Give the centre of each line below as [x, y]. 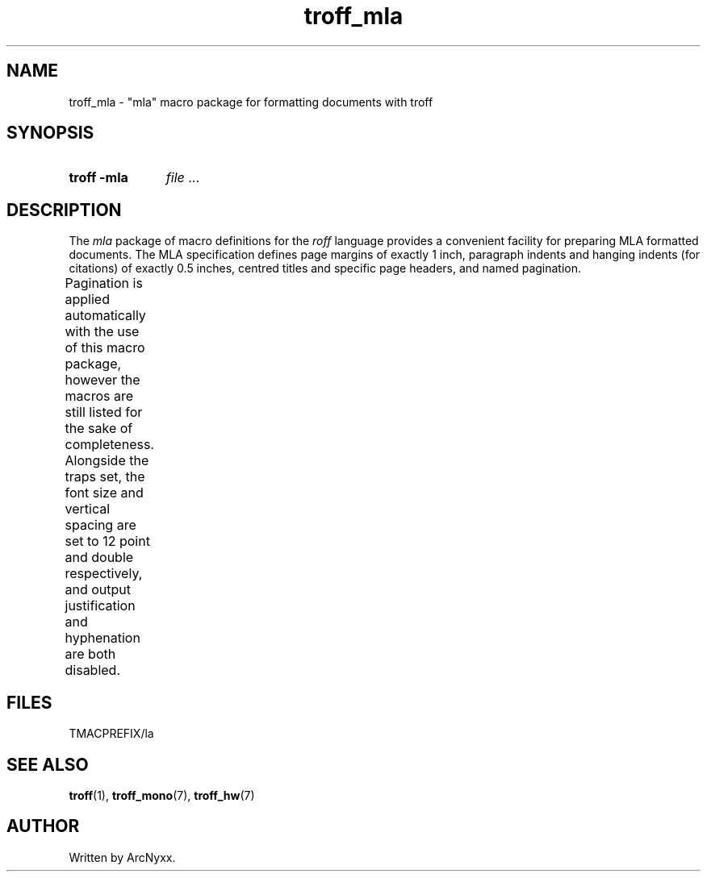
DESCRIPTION [64, 210]
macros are [99, 396]
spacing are [100, 525]
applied [87, 300]
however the [102, 380]
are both [90, 654]
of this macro [105, 348]
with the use [102, 332]
